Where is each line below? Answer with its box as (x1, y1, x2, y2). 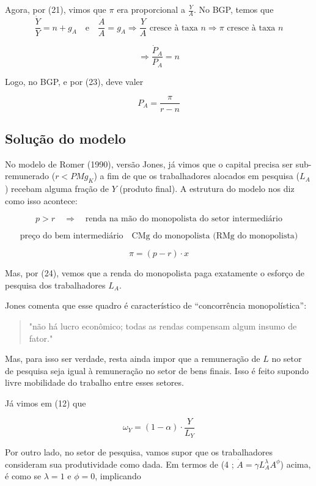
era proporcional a (117, 3, 185, 15)
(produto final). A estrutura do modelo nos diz (119, 182, 295, 195)
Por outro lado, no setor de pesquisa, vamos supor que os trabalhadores (5, 446, 273, 458)
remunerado (5, 169, 50, 182)
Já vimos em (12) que (5, 397, 86, 410)
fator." (29, 331, 53, 344)
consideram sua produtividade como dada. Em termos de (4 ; (5, 457, 234, 470)
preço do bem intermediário (20, 232, 123, 241)
